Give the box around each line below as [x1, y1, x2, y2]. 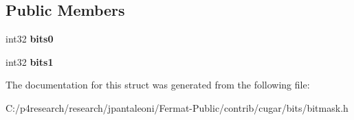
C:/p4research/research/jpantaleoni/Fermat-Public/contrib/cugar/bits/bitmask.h [5, 100, 349, 115]
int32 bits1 [5, 54, 54, 69]
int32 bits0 [5, 32, 54, 46]
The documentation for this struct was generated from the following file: [5, 77, 310, 92]
